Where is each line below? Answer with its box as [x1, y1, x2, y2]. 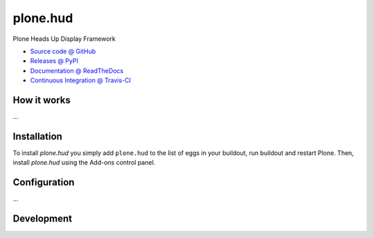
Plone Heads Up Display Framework [12, 35, 116, 43]
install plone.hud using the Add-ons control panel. [12, 158, 156, 167]
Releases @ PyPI [30, 57, 79, 65]
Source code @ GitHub [30, 47, 96, 55]
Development [12, 213, 73, 225]
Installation [12, 130, 62, 142]
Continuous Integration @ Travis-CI [30, 76, 132, 84]
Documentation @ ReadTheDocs [30, 66, 124, 75]
